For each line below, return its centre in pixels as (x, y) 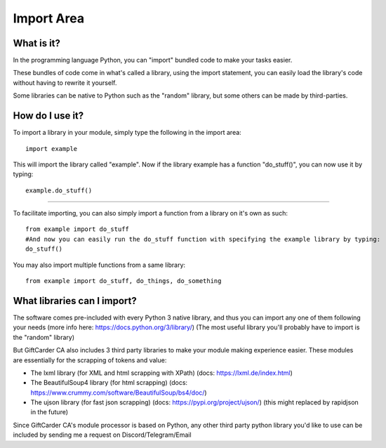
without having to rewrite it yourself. (65, 83)
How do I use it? (48, 116)
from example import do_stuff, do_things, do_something (124, 281)
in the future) (49, 412)
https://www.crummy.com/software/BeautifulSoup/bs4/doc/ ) (119, 393)
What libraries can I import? (75, 301)
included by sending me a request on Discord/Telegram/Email (102, 435)
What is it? (37, 43)
